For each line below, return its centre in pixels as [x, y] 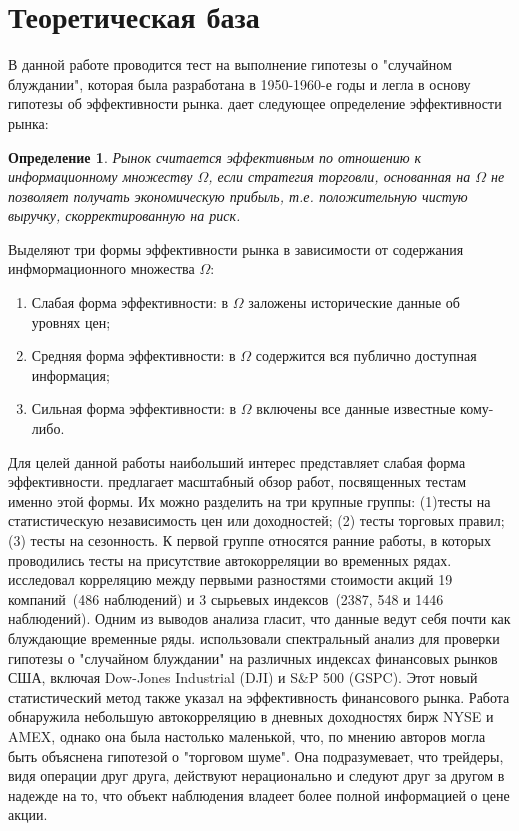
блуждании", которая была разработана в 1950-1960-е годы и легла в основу [239, 83]
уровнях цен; [71, 321]
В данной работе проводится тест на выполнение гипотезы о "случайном [230, 64]
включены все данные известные [356, 408]
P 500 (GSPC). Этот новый [393, 677]
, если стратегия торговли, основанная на [339, 176]
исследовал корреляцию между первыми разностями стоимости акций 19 [230, 579]
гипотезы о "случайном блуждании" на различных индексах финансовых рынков [253, 657]
